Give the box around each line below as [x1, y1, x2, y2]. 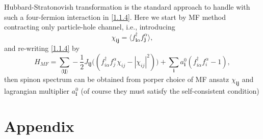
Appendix [4, 115, 74, 136]
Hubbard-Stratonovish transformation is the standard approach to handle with [4, 2, 250, 12]
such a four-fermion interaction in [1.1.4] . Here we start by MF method [4, 11, 226, 22]
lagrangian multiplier [4, 86, 70, 96]
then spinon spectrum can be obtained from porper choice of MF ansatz [4, 74, 229, 85]
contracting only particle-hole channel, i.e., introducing [4, 21, 175, 32]
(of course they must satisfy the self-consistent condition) [81, 86, 259, 96]
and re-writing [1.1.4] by [4, 43, 80, 53]
